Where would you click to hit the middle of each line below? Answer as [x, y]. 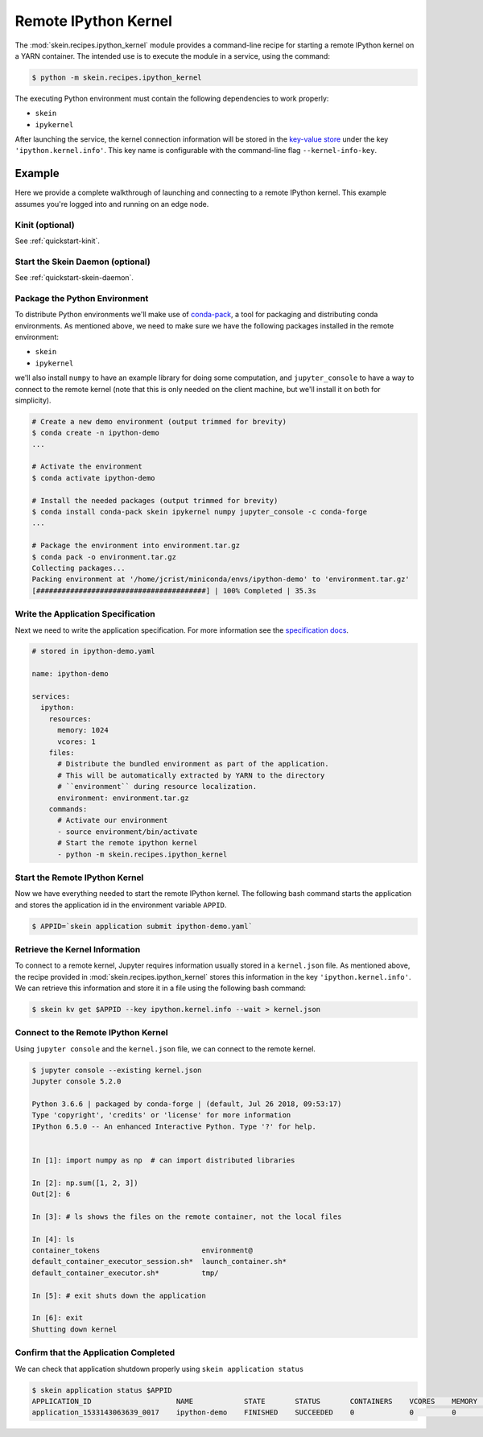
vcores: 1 [77, 741]
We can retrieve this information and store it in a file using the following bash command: [160, 988]
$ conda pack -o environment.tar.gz [104, 557]
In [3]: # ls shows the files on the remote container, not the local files [187, 1216]
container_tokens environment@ [142, 1251]
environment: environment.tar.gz [123, 798]
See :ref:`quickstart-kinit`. [58, 241]
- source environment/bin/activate [128, 832]
